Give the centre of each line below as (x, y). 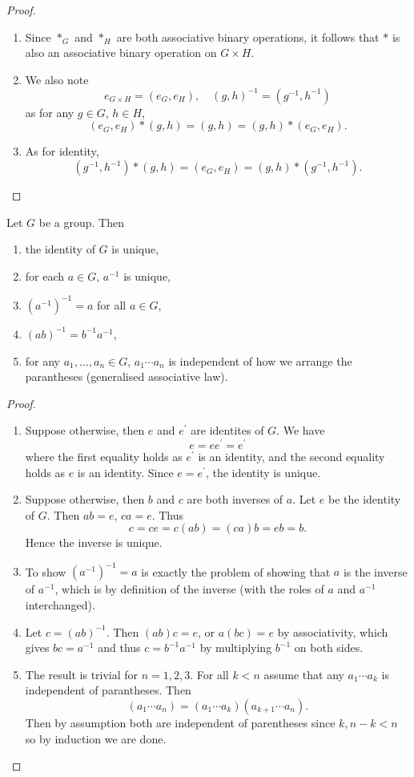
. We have (301, 430)
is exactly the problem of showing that (236, 571)
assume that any (304, 674)
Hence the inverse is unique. (94, 542)
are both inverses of (235, 499)
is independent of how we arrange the (260, 360)
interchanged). (60, 605)
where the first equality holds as (104, 456)
